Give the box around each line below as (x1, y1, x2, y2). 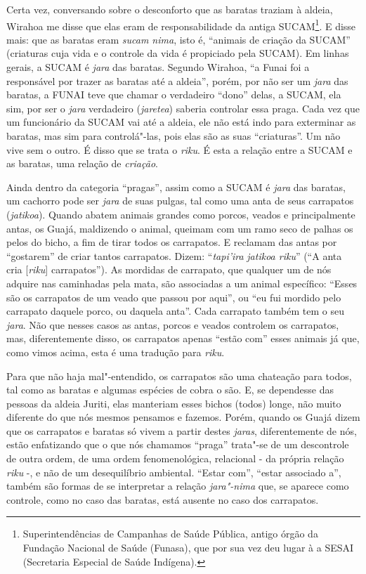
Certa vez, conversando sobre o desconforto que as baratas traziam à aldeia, (6, 2, 333, 16)
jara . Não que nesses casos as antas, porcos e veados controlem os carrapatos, (6, 317, 339, 332)
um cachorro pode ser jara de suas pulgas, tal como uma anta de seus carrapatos (6, 193, 354, 208)
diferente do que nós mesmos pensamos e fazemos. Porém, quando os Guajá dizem (6, 410, 360, 424)
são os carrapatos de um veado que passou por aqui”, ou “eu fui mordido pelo (6, 289, 341, 304)
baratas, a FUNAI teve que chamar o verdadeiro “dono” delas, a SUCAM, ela (6, 87, 341, 102)
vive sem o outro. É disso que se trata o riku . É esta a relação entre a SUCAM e (6, 142, 353, 157)
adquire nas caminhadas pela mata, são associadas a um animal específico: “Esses (6, 275, 358, 290)
